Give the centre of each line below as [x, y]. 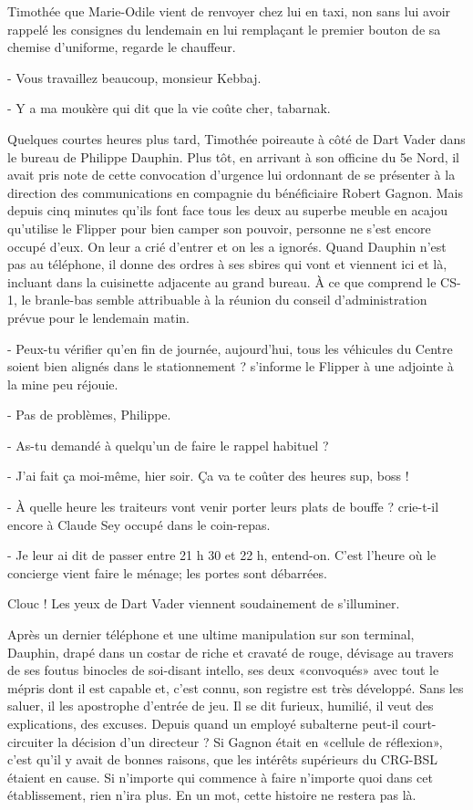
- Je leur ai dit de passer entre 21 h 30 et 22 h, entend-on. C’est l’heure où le [222, 555]
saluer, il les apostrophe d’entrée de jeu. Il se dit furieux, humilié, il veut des [221, 706]
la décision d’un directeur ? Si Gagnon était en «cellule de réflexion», [250, 741]
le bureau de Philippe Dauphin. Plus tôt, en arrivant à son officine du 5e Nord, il [234, 156]
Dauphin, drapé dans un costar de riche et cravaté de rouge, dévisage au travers [231, 652]
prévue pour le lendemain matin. [98, 317]
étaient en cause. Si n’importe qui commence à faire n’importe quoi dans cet [220, 777]
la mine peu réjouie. [63, 384]
